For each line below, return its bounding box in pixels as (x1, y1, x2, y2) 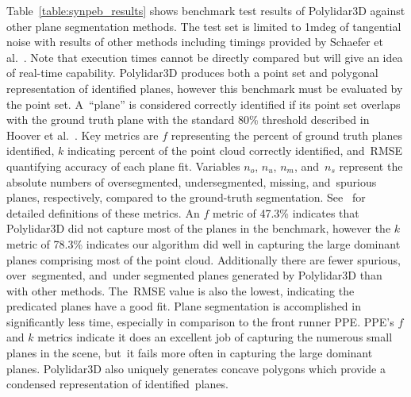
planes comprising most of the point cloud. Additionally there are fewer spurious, (6, 251, 401, 268)
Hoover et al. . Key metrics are (6, 126, 159, 143)
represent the (339, 157, 403, 174)
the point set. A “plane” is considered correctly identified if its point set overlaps (6, 95, 401, 112)
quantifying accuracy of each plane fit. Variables (6, 157, 240, 174)
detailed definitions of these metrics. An (6, 204, 200, 221)
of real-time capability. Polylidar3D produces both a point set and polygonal (6, 64, 378, 81)
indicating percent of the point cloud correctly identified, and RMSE (67, 142, 403, 159)
